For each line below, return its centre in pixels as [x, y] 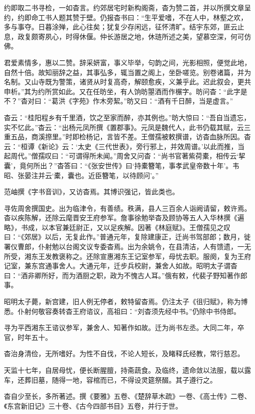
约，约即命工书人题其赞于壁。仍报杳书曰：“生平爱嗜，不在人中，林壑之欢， [126, 17]
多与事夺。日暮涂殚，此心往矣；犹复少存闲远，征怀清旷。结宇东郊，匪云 [121, 27]
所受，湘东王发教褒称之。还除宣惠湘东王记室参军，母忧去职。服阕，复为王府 [127, 256]
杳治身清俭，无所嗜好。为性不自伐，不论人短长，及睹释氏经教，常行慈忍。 [124, 353]
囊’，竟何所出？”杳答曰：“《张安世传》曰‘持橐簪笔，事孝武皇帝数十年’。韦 [122, 165]
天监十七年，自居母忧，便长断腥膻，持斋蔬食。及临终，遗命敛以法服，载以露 [127, 370]
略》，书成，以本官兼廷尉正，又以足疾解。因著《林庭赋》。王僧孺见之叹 [117, 227]
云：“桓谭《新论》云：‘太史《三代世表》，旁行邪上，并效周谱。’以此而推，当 [124, 146]
